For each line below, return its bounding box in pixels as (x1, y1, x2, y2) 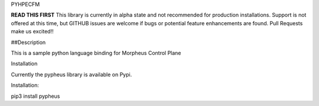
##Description (11, 39, 46, 46)
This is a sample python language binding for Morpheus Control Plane (11, 49, 181, 56)
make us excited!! (11, 28, 54, 35)
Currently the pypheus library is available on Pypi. (11, 71, 132, 78)
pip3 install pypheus (11, 93, 60, 100)
